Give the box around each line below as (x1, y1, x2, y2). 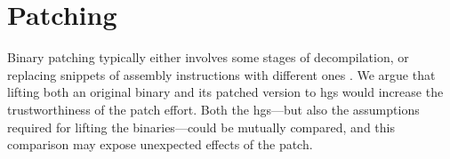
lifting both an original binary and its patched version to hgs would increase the (7, 83, 444, 101)
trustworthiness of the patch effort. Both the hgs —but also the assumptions (7, 99, 420, 118)
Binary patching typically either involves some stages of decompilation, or (7, 48, 409, 67)
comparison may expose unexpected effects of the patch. (7, 135, 313, 154)
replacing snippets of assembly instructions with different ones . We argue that (7, 65, 436, 83)
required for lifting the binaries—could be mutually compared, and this (7, 117, 395, 136)
